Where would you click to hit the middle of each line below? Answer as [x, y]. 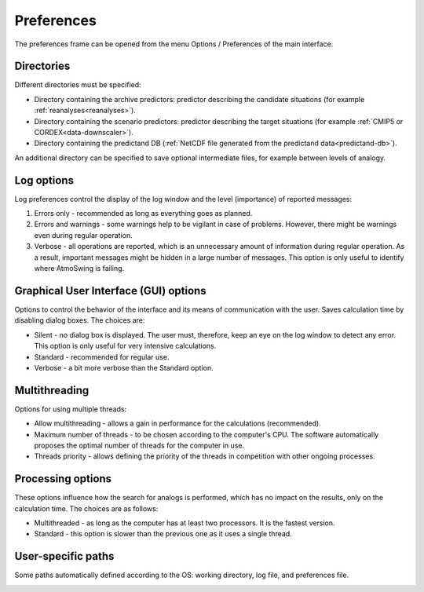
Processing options [63, 479]
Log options [44, 180]
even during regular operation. [83, 235]
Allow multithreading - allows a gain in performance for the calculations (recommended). [177, 423]
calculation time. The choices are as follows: [86, 508]
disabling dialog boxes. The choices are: [80, 320]
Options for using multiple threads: [71, 409]
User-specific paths [64, 556]
